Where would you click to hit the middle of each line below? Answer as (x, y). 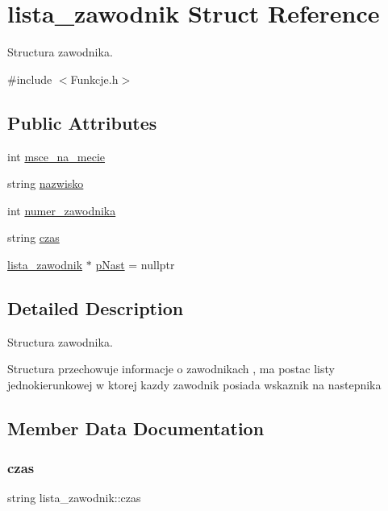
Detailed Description (96, 307)
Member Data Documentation (136, 428)
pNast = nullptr (135, 264)
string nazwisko (46, 183)
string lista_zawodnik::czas (74, 498)
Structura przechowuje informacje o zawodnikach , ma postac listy (171, 369)
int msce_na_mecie (56, 156)
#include (30, 79)
